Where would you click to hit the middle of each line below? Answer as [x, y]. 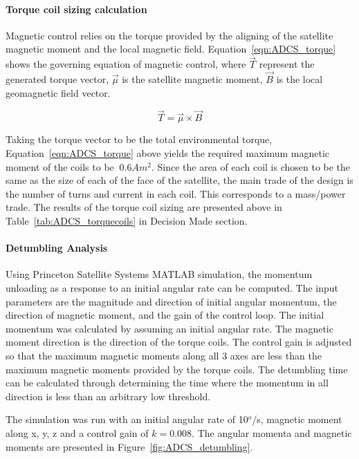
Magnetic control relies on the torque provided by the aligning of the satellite [169, 35]
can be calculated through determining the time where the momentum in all [167, 383]
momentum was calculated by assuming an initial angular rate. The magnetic [169, 328]
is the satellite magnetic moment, [192, 79]
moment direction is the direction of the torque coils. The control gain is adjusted [179, 342]
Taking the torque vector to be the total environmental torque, [139, 139]
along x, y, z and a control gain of [77, 432]
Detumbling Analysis [57, 248]
